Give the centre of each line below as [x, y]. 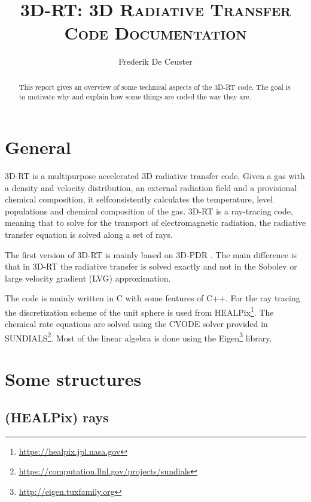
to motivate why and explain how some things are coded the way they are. [135, 97]
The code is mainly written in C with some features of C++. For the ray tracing [153, 298]
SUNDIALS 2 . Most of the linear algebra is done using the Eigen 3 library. [138, 337]
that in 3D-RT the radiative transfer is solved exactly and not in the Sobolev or [151, 266]
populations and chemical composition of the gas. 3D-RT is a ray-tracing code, [149, 211]
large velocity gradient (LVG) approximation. [88, 278]
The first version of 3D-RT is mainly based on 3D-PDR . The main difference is [151, 254]
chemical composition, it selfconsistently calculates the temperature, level [139, 199]
